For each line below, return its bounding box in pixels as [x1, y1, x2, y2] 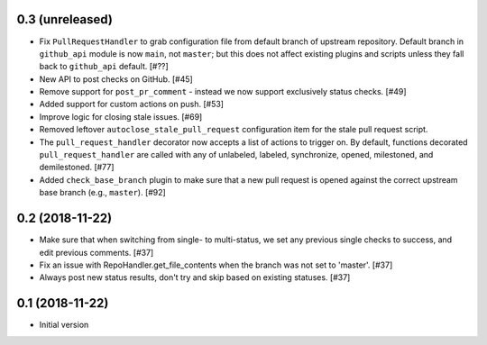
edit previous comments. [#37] [39, 247, 154, 258]
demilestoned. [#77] [39, 162, 115, 173]
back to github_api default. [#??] [39, 61, 169, 72]
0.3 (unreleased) [16, 12, 113, 27]
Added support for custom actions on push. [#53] [39, 99, 225, 110]
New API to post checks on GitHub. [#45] [39, 73, 193, 85]
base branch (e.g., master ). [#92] [39, 187, 166, 198]
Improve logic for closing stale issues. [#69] [39, 111, 203, 122]
